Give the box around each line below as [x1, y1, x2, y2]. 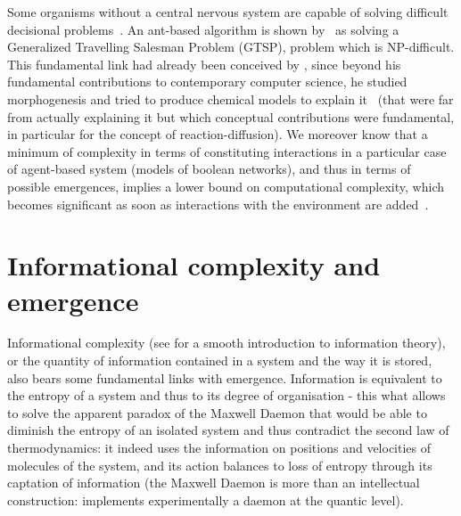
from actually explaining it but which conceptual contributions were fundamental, [7, 107, 455, 126]
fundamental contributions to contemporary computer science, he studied [7, 72, 407, 91]
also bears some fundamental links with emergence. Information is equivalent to [7, 368, 442, 387]
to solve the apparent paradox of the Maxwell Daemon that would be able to [7, 403, 427, 422]
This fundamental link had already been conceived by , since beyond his [7, 54, 401, 73]
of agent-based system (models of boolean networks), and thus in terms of [7, 160, 411, 178]
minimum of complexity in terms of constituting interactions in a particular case [7, 142, 447, 160]
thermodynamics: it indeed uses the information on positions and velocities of [7, 438, 432, 456]
